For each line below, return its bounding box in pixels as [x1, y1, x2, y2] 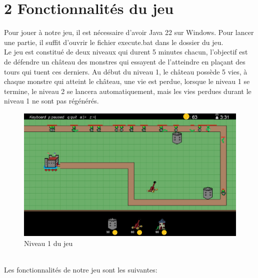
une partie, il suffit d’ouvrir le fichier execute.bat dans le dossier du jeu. [4, 36, 223, 47]
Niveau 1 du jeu [24, 237, 73, 248]
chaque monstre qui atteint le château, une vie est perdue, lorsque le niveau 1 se [4, 76, 250, 86]
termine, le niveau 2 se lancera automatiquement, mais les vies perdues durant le [4, 85, 251, 96]
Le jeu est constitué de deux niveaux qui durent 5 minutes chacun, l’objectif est [4, 46, 248, 57]
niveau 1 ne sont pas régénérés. [4, 95, 99, 106]
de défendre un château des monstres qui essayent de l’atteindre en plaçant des [4, 56, 245, 66]
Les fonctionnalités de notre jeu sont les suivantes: [4, 264, 157, 275]
